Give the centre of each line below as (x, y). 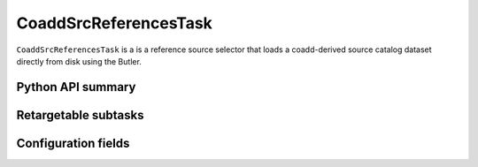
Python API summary (76, 87)
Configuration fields (73, 143)
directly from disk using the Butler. (79, 61)
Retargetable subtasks (81, 115)
